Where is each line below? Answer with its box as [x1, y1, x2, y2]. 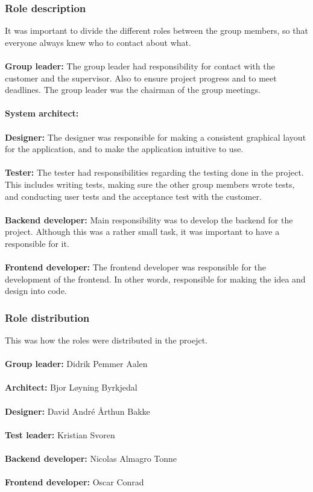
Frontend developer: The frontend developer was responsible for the [5, 261, 267, 273]
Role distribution [5, 310, 90, 325]
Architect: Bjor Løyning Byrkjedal [5, 381, 138, 394]
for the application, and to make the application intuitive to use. [5, 142, 244, 155]
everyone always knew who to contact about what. [5, 36, 191, 48]
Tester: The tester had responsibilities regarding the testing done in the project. [5, 166, 304, 179]
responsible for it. [5, 237, 69, 249]
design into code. [5, 284, 67, 297]
